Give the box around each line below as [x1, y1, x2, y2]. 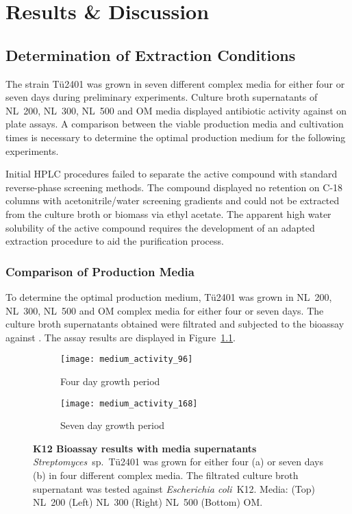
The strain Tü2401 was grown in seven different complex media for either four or [5, 76, 345, 90]
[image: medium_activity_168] [60, 398, 198, 408]
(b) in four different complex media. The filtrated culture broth [33, 467, 299, 482]
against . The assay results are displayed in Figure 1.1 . [5, 330, 236, 344]
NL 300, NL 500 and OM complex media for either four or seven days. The [5, 303, 324, 317]
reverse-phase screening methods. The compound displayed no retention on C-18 [5, 180, 343, 194]
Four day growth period [60, 374, 160, 388]
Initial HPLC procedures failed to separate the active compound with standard [5, 167, 338, 181]
